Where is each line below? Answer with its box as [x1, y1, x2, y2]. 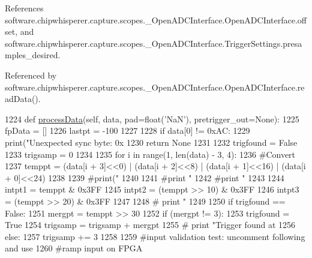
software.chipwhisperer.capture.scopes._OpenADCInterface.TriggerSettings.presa [5, 37, 302, 49]
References [5, 2, 44, 14]
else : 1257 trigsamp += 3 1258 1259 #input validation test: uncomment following [5, 230, 305, 242]
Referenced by [5, 68, 57, 81]
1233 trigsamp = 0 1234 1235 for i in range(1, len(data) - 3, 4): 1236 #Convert [5, 148, 296, 160]
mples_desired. [5, 49, 61, 61]
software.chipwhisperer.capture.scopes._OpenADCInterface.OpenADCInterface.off [5, 13, 307, 26]
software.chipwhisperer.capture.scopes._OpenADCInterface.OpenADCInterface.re [5, 80, 305, 93]
